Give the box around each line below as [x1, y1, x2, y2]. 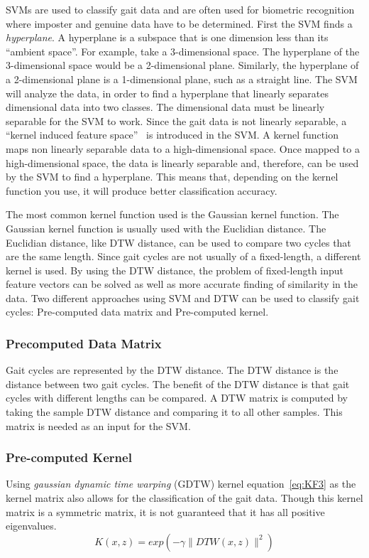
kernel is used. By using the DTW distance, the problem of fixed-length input [6, 262, 344, 277]
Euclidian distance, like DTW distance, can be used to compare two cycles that [6, 235, 351, 250]
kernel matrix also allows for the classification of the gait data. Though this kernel [6, 490, 363, 505]
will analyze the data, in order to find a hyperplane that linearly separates [6, 85, 329, 100]
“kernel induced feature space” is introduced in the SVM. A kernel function [6, 127, 338, 142]
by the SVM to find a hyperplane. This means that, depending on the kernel [6, 169, 338, 184]
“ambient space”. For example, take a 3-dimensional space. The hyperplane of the [6, 43, 360, 58]
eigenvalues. [6, 518, 57, 533]
